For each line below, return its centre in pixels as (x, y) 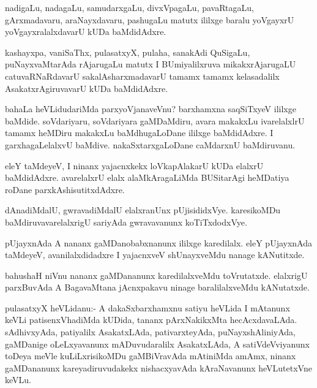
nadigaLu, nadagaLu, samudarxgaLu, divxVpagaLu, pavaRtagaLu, (129, 7)
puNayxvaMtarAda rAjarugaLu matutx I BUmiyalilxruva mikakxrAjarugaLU (151, 64)
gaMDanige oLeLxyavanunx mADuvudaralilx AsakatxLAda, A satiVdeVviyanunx (157, 344)
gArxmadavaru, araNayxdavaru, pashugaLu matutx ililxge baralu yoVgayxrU (150, 19)
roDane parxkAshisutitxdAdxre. (65, 189)
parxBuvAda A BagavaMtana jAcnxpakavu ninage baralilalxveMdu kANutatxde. (157, 287)
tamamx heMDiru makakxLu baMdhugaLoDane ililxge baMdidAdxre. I (139, 133)
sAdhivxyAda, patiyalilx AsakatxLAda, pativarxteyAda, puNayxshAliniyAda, (151, 332)
